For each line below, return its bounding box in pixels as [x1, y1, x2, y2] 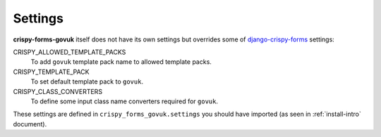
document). [13, 119, 47, 128]
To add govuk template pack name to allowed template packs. [30, 58, 212, 66]
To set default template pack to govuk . [30, 77, 144, 86]
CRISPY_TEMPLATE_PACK [13, 67, 90, 76]
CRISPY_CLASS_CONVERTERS [13, 87, 102, 96]
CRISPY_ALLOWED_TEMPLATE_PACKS [13, 48, 126, 56]
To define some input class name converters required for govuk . [30, 97, 219, 105]
